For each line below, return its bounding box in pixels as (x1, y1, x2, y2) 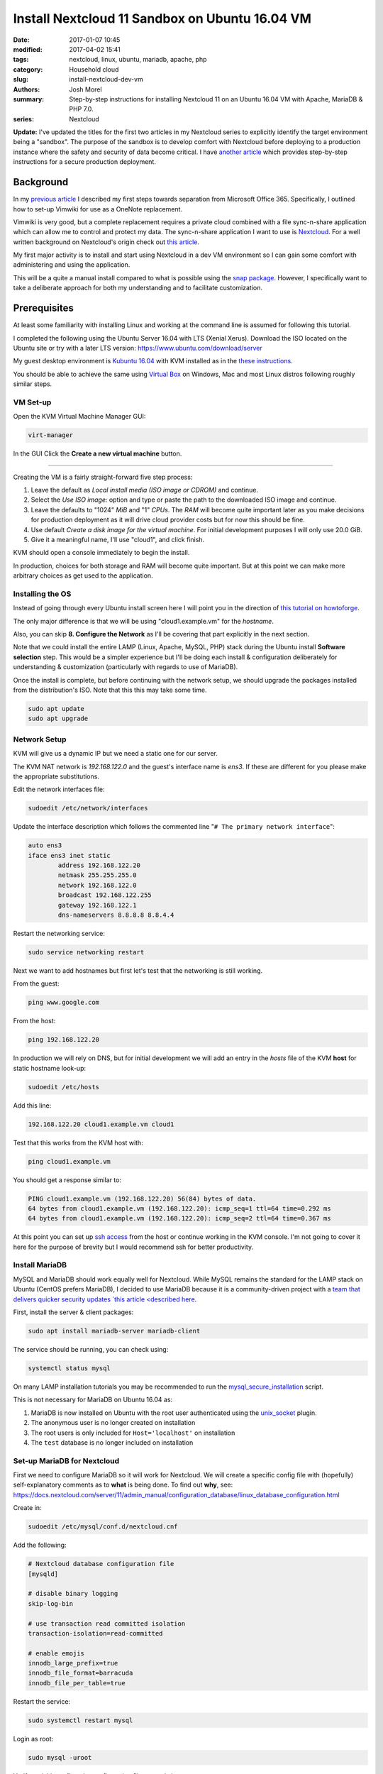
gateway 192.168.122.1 (57, 901, 138, 909)
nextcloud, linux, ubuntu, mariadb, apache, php (69, 55, 207, 64)
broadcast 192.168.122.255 (57, 891, 152, 899)
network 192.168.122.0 (57, 881, 138, 889)
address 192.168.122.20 (57, 861, 141, 869)
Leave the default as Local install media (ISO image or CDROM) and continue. (30, 486, 259, 495)
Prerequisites (13, 302, 74, 314)
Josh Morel (69, 85, 102, 94)
